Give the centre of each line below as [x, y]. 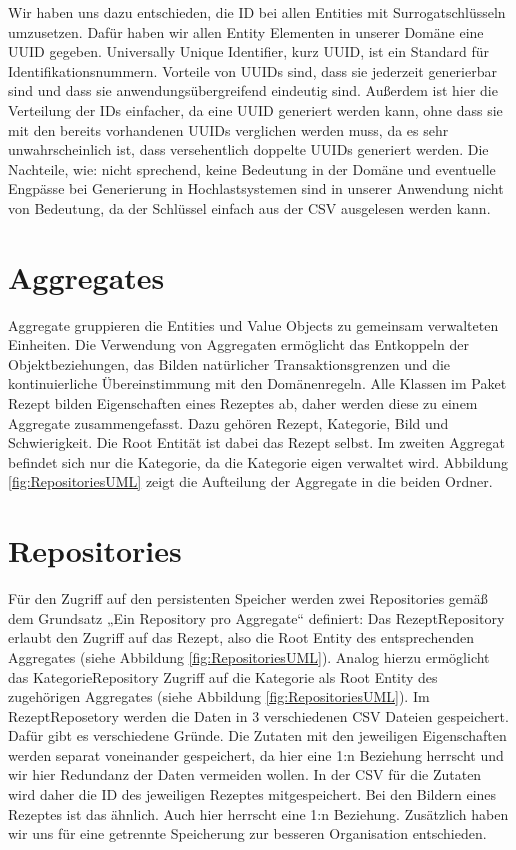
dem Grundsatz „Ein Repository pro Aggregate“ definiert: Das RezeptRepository [256, 617]
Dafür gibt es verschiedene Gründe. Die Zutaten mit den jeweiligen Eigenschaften [257, 735]
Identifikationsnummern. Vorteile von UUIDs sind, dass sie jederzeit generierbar [252, 70]
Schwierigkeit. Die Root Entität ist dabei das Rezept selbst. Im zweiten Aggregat [256, 442]
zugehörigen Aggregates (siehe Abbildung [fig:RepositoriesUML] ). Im [219, 696]
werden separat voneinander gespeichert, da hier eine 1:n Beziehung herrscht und [256, 754]
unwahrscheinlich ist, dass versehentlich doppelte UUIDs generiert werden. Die [248, 149]
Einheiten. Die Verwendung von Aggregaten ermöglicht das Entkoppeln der [238, 344]
